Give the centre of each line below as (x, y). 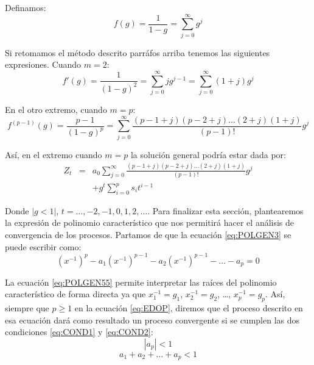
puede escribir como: (43, 246)
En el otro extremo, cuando (56, 110)
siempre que (27, 308)
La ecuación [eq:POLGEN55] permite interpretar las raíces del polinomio (141, 282)
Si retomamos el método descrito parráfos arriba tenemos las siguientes (138, 52)
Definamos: (26, 7)
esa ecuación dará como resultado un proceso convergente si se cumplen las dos (152, 320)
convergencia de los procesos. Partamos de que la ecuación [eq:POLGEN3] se (148, 234)
